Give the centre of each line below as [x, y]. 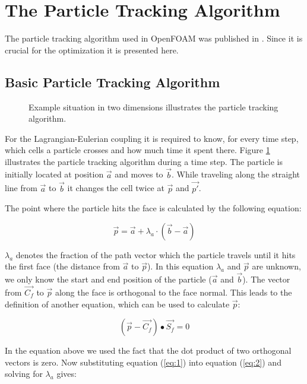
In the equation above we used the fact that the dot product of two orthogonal [148, 350]
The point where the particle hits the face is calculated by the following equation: [153, 208]
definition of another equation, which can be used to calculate [117, 304]
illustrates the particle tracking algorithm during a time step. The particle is [144, 161]
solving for [24, 374]
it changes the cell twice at [116, 188]
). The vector [266, 279]
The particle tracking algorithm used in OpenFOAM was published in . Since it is [154, 38]
